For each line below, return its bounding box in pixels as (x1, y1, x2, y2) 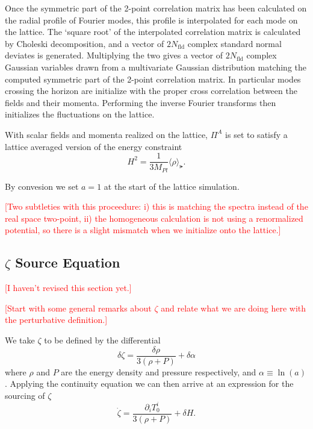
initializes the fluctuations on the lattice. (5, 108, 155, 121)
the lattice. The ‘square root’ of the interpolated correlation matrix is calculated (5, 25, 301, 38)
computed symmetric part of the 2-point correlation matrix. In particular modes (5, 72, 301, 85)
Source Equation (15, 253, 120, 272)
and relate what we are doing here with (161, 301, 306, 314)
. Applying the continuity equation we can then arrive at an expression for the (5, 377, 294, 390)
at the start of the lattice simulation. (104, 180, 240, 192)
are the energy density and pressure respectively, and (61, 365, 256, 378)
